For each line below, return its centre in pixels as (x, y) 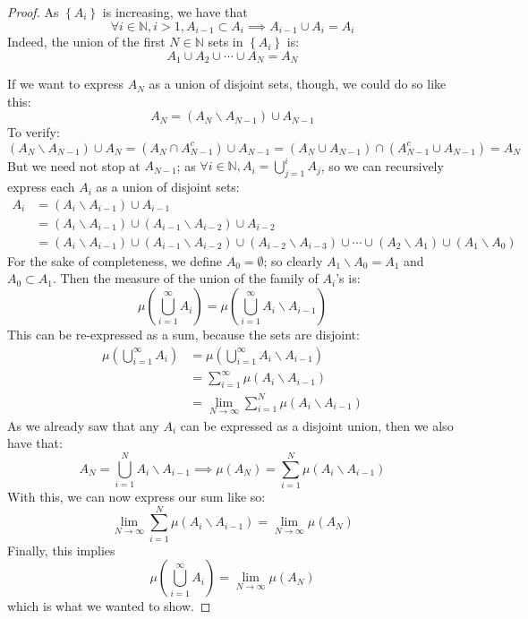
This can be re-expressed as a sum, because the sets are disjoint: (183, 335)
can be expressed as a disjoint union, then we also (317, 425)
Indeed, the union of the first (86, 42)
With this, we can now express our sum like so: (136, 497)
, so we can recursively (382, 165)
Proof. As (33, 12)
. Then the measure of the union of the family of (186, 278)
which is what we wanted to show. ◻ (109, 606)
